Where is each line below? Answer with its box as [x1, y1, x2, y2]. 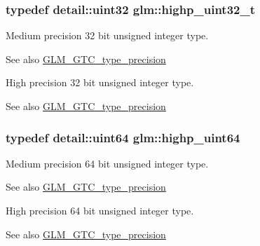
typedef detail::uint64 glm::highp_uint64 [6, 128, 240, 146]
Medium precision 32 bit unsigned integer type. [6, 28, 209, 43]
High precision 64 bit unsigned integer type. [6, 203, 194, 217]
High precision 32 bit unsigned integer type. [6, 75, 194, 90]
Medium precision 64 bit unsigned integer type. [6, 156, 209, 170]
